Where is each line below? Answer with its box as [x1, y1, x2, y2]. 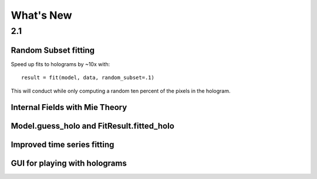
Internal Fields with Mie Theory [11, 102, 127, 112]
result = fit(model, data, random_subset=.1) [21, 74, 155, 81]
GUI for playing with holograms [11, 159, 127, 168]
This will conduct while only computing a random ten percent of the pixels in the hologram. [11, 87, 231, 94]
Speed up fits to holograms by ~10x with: [11, 60, 110, 67]
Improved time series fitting [11, 140, 114, 150]
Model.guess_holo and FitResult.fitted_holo [11, 121, 174, 131]
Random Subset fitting [11, 45, 95, 55]
